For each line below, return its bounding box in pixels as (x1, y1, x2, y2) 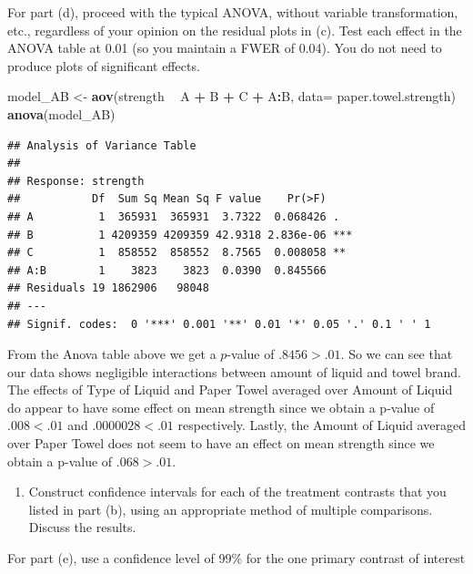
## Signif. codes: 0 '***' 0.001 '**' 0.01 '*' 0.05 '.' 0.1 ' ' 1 (7, 317, 431, 331)
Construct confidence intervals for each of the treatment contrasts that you (28, 482, 447, 501)
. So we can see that (340, 344, 453, 364)
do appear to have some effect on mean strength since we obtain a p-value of (7, 397, 435, 416)
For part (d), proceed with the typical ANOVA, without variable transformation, (7, 3, 458, 21)
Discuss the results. (28, 518, 136, 537)
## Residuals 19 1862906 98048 (7, 282, 209, 295)
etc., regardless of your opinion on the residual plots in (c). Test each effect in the (7, 20, 462, 39)
